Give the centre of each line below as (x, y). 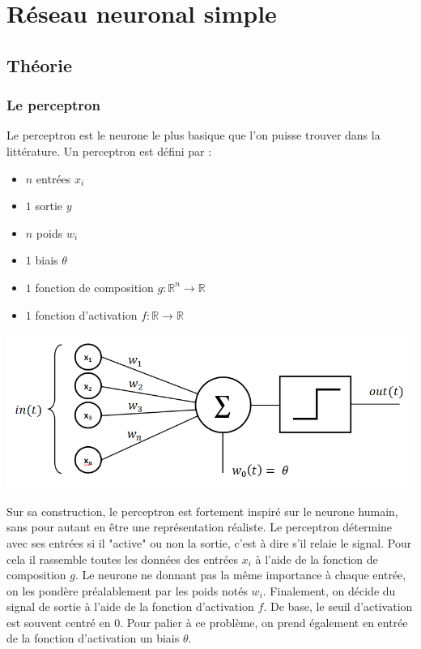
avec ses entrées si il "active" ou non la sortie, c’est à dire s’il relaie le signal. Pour (209, 542)
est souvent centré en (59, 622)
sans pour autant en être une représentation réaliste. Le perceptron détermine (200, 527)
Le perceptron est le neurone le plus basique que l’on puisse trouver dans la (193, 135)
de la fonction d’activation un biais (93, 638)
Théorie (40, 64)
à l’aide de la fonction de (317, 559)
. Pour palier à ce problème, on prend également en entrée (264, 622)
